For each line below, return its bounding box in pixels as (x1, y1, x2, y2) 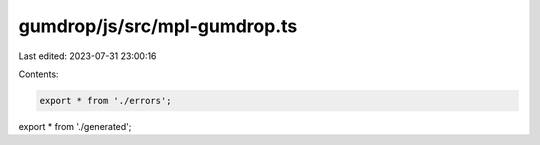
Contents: (18, 68, 59, 80)
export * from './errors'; (39, 95, 172, 106)
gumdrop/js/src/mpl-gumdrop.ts (18, 15, 298, 37)
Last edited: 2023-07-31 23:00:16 (18, 50, 157, 62)
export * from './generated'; (18, 120, 132, 132)
